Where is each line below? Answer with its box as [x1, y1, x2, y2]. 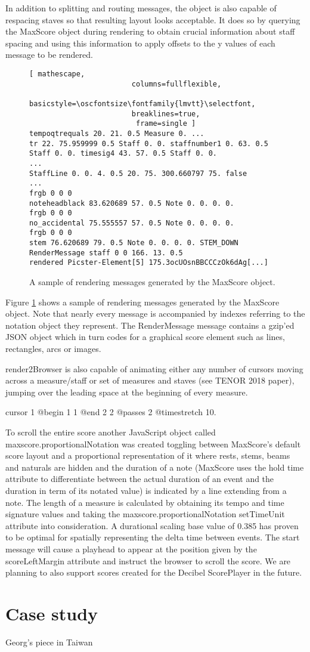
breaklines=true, [131, 109, 200, 118]
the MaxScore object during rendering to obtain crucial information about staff [5, 25, 295, 38]
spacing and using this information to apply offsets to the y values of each [5, 36, 275, 49]
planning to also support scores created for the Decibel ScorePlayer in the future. [5, 566, 302, 579]
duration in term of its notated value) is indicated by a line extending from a [5, 484, 287, 496]
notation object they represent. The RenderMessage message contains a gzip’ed [5, 319, 294, 331]
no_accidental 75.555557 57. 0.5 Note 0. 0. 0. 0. [29, 218, 234, 227]
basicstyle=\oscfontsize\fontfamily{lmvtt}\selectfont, [29, 99, 256, 108]
